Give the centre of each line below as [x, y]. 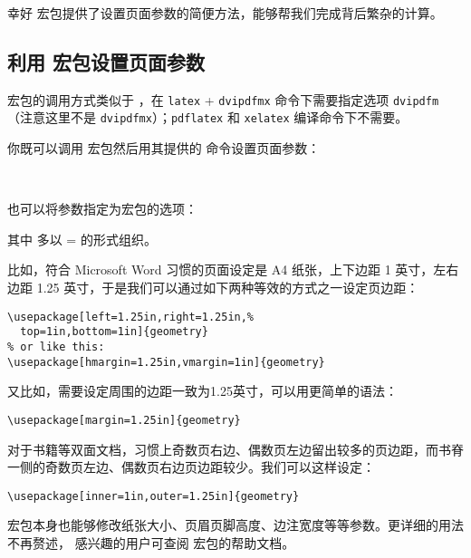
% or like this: [56, 346]
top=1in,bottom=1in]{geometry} [114, 332]
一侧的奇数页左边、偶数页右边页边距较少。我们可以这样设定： [191, 467]
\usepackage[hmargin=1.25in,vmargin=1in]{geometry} [166, 362]
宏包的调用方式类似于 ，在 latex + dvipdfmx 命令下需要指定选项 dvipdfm [223, 99]
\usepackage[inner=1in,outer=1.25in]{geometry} [154, 496]
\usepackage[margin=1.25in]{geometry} [124, 420]
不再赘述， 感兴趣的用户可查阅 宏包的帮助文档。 [151, 542]
